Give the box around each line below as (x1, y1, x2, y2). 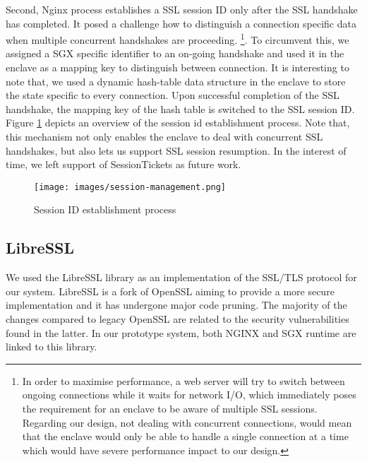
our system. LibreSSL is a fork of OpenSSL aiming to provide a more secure (6, 283, 335, 298)
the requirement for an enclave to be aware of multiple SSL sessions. (22, 401, 318, 415)
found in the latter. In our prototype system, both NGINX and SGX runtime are (6, 325, 356, 340)
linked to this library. (6, 339, 97, 354)
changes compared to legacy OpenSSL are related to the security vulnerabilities (6, 312, 349, 326)
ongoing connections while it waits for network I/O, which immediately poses (22, 387, 356, 402)
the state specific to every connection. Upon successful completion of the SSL (6, 88, 339, 102)
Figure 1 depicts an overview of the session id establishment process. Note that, (6, 115, 350, 130)
